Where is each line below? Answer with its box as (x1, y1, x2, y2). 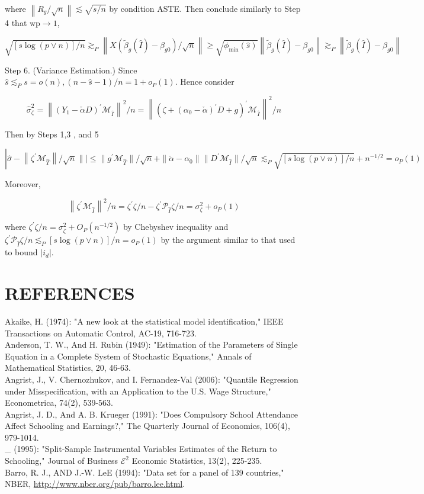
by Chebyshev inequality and (123, 220, 229, 233)
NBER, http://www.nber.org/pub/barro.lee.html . (5, 477, 185, 490)
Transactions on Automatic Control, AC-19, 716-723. (5, 326, 197, 339)
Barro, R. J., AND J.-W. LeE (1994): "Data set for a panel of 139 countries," (5, 466, 284, 478)
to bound (5, 246, 38, 258)
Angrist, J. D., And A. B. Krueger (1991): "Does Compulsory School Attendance (5, 408, 298, 420)
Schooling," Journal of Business (5, 454, 118, 467)
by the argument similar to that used (160, 233, 295, 246)
